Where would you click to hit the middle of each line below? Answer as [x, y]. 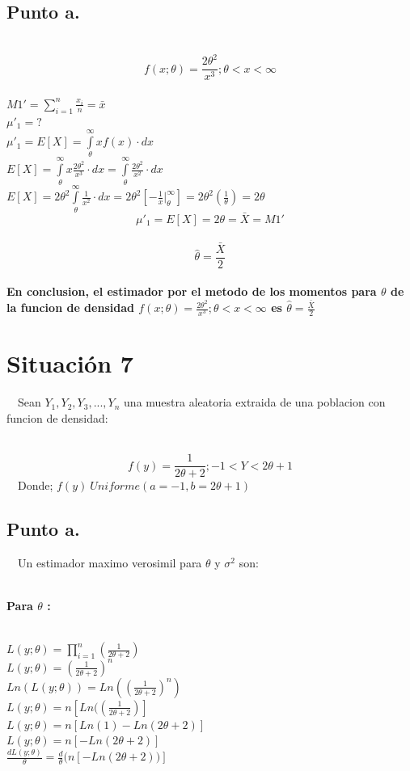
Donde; [35, 485]
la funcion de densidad [70, 308]
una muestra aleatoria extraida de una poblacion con [255, 402]
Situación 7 [70, 363]
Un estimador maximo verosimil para [110, 562]
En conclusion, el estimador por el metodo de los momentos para [192, 291]
